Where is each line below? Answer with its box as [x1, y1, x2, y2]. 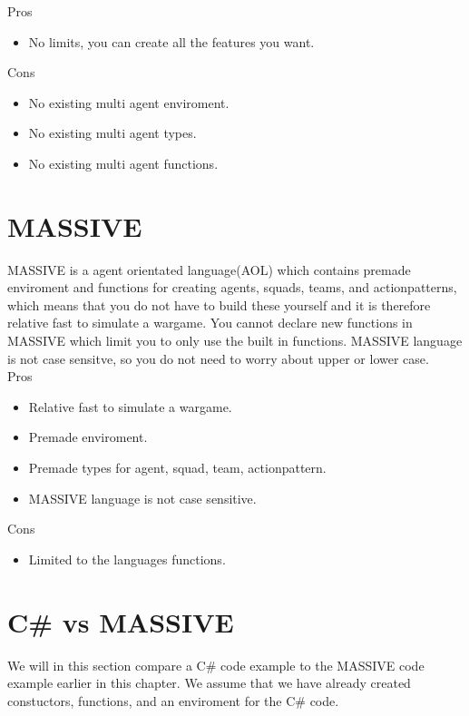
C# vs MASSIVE [7, 603, 234, 640]
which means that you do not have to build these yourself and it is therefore [7, 295, 431, 314]
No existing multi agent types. [28, 123, 197, 142]
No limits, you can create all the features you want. [28, 32, 315, 51]
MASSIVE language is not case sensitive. [28, 488, 257, 507]
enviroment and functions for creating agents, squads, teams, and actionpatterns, [7, 278, 457, 297]
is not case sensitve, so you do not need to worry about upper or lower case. [7, 348, 429, 368]
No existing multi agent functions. [28, 153, 219, 172]
